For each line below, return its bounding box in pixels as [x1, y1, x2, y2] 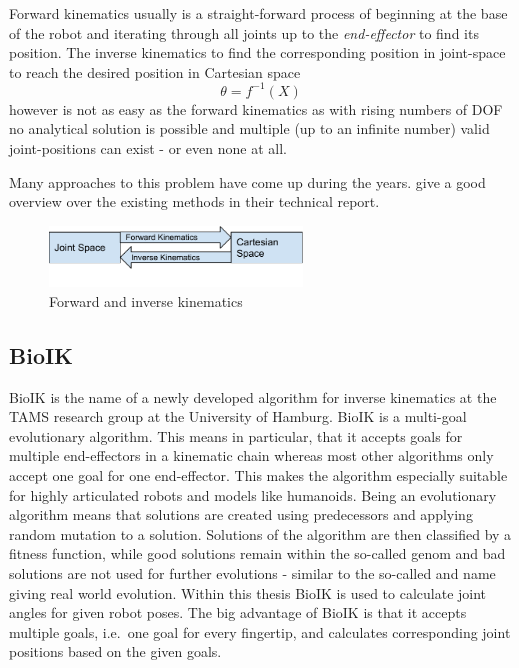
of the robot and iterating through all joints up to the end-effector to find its [9, 22, 479, 43]
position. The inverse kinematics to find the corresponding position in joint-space [9, 42, 506, 63]
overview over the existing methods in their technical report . [9, 191, 380, 212]
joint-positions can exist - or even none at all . [9, 138, 287, 159]
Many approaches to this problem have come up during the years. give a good [9, 171, 486, 192]
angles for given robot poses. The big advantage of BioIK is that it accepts [9, 602, 467, 623]
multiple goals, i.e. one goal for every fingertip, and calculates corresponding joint [9, 621, 511, 642]
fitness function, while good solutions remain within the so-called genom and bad [9, 543, 506, 564]
